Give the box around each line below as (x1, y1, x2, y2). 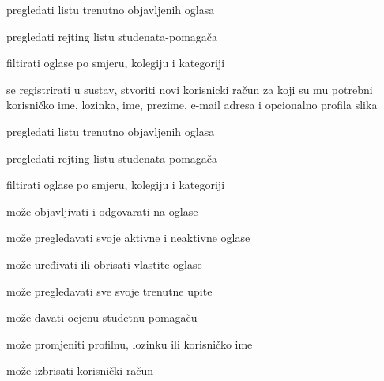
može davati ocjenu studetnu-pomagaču (6, 309, 198, 326)
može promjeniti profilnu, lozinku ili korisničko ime (6, 335, 253, 352)
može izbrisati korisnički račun (6, 362, 154, 379)
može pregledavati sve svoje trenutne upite (6, 282, 213, 299)
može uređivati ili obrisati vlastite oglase (6, 255, 202, 272)
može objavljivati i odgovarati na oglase (6, 202, 198, 219)
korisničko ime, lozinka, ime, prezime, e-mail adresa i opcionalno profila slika (6, 96, 378, 113)
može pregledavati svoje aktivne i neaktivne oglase (6, 229, 250, 246)
